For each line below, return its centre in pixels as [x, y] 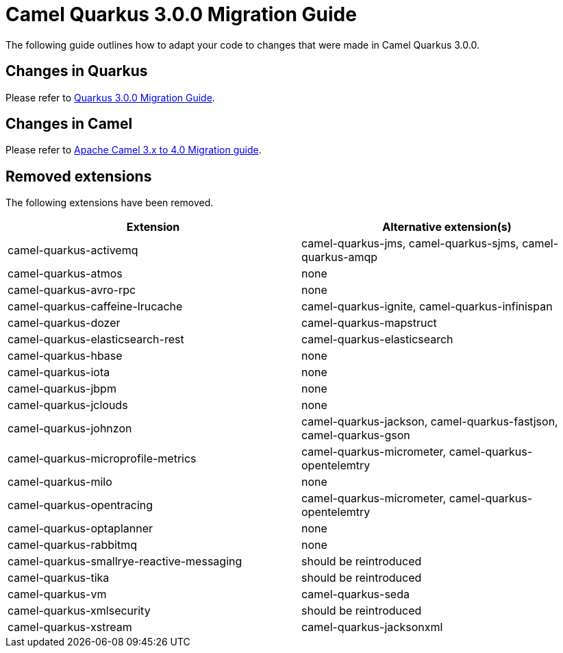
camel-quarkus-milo [60, 482]
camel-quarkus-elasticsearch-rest [96, 340]
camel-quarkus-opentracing [80, 505]
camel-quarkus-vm [57, 594]
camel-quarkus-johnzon [70, 429]
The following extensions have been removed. [110, 203]
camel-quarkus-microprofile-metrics [102, 459]
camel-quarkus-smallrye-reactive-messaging [125, 562]
